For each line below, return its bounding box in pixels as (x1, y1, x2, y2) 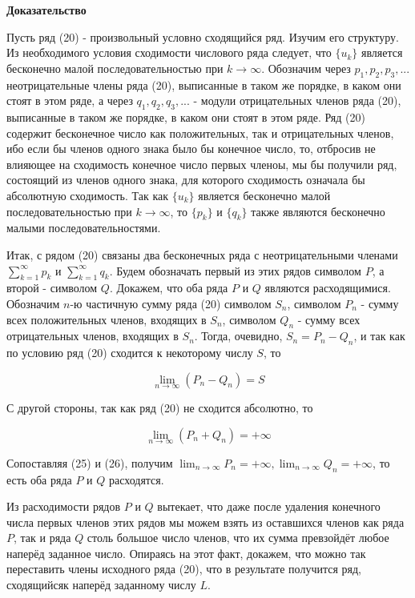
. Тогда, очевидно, (194, 327, 283, 344)
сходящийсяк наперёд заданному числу (6, 576, 196, 593)
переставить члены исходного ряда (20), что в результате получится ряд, (6, 560, 361, 577)
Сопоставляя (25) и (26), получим (6, 454, 173, 471)
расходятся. (108, 471, 164, 488)
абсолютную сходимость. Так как (6, 187, 169, 203)
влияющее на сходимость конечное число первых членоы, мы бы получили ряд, (6, 155, 397, 172)
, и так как (353, 327, 405, 344)
